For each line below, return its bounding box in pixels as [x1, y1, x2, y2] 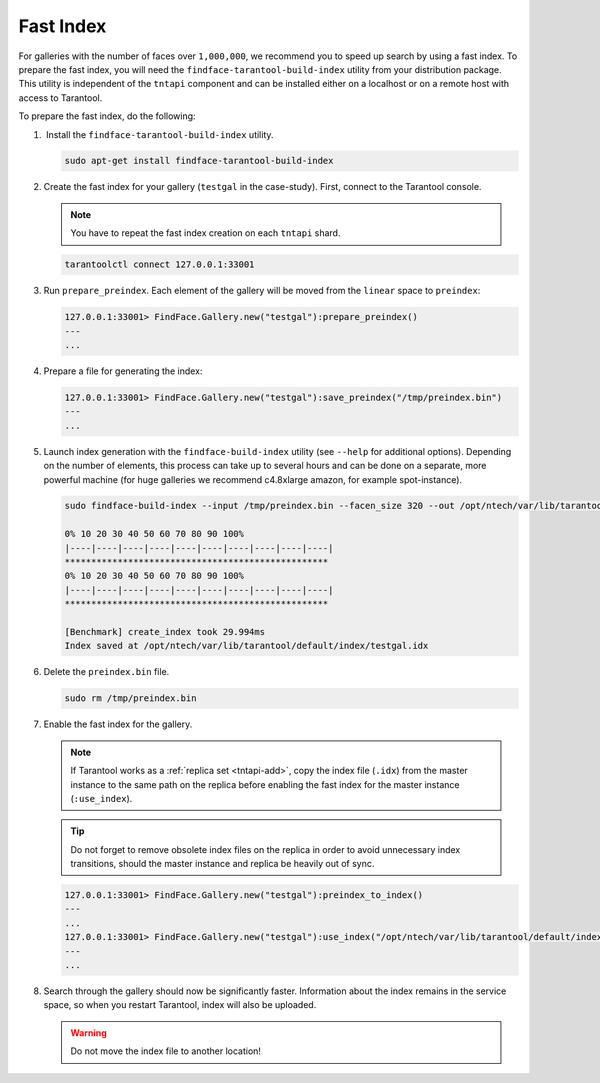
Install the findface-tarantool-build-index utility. [45, 128, 274, 140]
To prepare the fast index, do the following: [18, 110, 196, 122]
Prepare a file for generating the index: [43, 365, 203, 377]
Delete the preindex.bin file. [43, 666, 170, 678]
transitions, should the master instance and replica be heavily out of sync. [70, 858, 375, 870]
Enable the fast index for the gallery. [43, 718, 193, 730]
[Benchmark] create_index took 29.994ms [64, 626, 265, 637]
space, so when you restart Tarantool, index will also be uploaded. [43, 999, 317, 1011]
